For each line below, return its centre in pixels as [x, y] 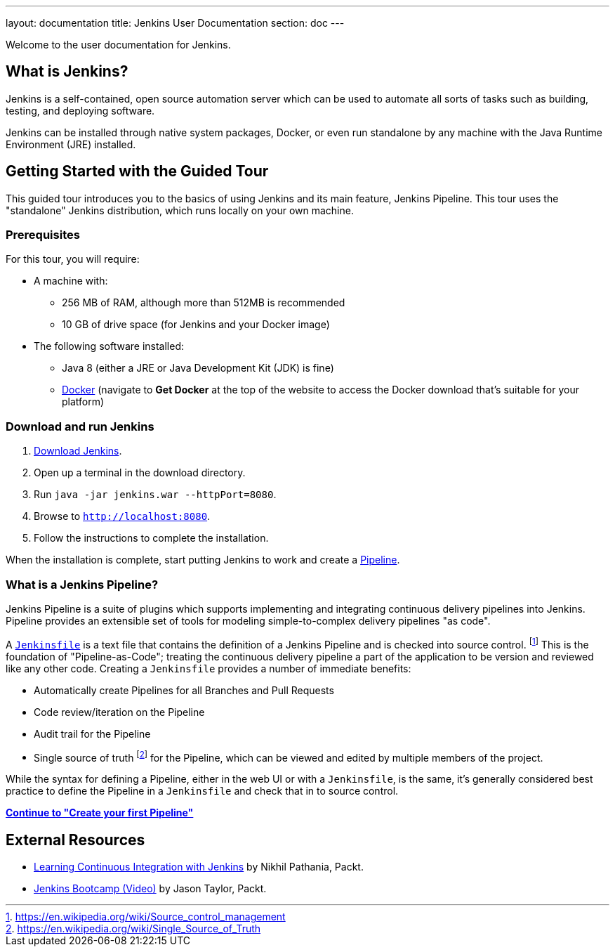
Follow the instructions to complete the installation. [151, 538]
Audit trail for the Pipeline [92, 733]
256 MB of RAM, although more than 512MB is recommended [204, 303]
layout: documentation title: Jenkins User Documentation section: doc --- [175, 23]
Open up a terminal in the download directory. [140, 473]
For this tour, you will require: [73, 259]
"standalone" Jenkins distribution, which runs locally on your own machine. [180, 210]
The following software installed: [109, 346]
